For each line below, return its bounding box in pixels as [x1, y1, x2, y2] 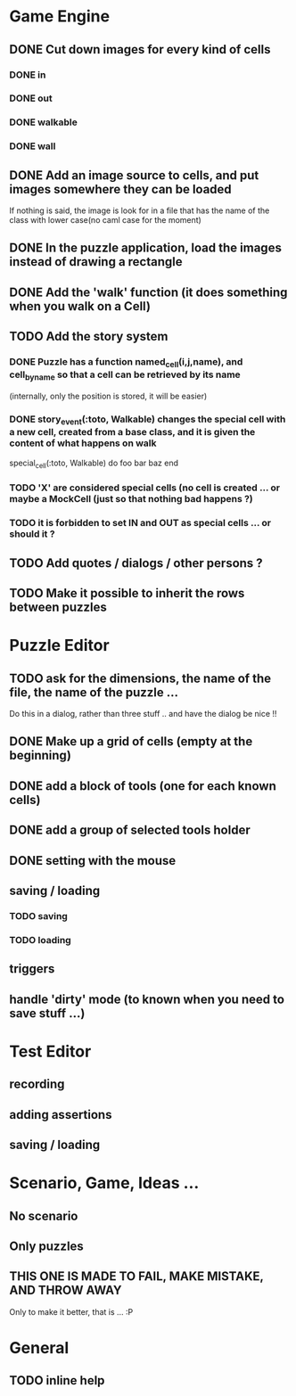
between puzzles [9, 600, 107, 615]
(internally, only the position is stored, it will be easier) [9, 390, 208, 402]
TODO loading [9, 933, 71, 946]
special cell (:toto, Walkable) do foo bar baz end [9, 457, 178, 470]
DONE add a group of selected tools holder [9, 823, 251, 838]
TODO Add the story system [9, 329, 169, 344]
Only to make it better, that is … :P [9, 1306, 134, 1317]
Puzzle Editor [9, 636, 110, 656]
